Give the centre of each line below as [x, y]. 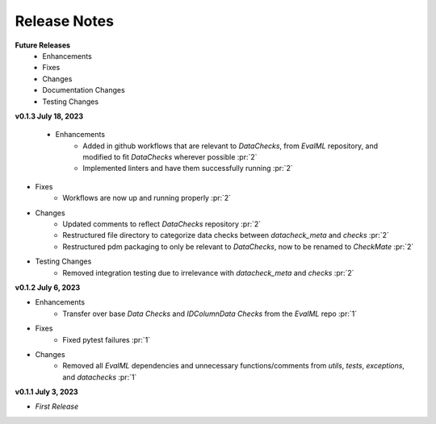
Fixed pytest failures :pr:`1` [107, 339]
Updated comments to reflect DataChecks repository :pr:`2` [162, 224]
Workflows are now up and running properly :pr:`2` [147, 198]
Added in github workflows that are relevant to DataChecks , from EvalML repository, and [231, 146]
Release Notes [65, 21]
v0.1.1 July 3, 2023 [46, 392]
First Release [57, 406]
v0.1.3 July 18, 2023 [49, 116]
